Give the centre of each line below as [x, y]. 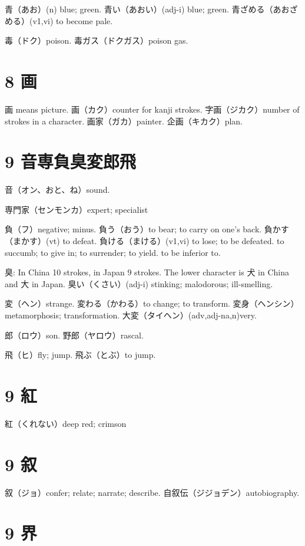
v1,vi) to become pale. [73, 20]
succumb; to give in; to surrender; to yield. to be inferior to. [113, 252]
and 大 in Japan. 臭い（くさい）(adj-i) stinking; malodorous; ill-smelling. [139, 283]
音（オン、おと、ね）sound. [57, 190]
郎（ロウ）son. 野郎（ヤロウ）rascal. [74, 335]
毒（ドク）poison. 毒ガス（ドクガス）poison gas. [97, 40]
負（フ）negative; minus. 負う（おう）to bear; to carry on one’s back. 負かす [147, 229]
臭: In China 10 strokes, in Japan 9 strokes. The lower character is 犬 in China [147, 272]
